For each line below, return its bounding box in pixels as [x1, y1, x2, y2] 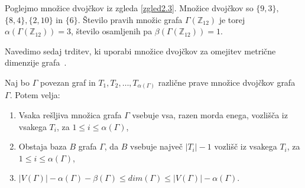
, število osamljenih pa [71, 25, 152, 37]
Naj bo [5, 76, 30, 88]
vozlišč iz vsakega [214, 140, 277, 153]
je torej [219, 13, 245, 25]
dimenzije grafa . [5, 56, 67, 69]
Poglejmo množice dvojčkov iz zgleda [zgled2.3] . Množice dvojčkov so [5, 2, 254, 14]
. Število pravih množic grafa [77, 13, 183, 25]
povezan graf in [40, 76, 96, 88]
